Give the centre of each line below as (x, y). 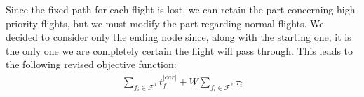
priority (22, 23)
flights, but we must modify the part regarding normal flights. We (182, 23)
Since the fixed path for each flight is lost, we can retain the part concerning (170, 9)
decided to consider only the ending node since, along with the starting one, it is (178, 37)
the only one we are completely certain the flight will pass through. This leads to (180, 50)
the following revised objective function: (91, 64)
